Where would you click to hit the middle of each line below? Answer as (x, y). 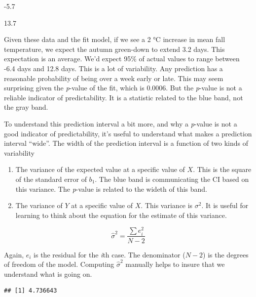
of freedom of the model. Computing (59, 264)
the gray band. (26, 107)
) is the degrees (226, 254)
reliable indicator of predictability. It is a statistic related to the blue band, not (124, 97)
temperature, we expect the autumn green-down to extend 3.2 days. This (114, 49)
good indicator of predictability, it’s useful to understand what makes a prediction (128, 133)
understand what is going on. (48, 274)
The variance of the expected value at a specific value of (100, 169)
